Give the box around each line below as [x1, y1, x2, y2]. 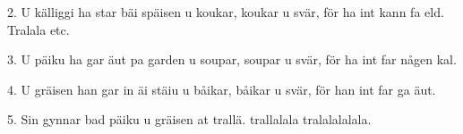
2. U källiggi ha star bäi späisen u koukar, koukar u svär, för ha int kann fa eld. [7, 3, 444, 21]
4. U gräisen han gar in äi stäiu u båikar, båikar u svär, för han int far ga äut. [7, 80, 436, 98]
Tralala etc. [7, 20, 70, 38]
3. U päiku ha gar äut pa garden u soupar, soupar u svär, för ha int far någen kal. [7, 50, 457, 69]
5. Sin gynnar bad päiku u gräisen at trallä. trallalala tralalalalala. [7, 110, 372, 129]
